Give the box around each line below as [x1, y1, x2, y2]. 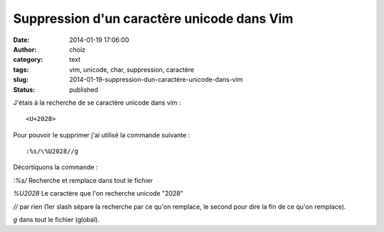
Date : [13, 36, 30, 44]
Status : [13, 85, 36, 94]
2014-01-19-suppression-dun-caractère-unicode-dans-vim [69, 75, 243, 84]
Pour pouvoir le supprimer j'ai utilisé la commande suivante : [13, 130, 191, 139]
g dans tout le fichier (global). [13, 216, 100, 224]
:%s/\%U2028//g [26, 147, 79, 156]
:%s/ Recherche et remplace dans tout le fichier [13, 176, 153, 184]
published [69, 85, 99, 94]
